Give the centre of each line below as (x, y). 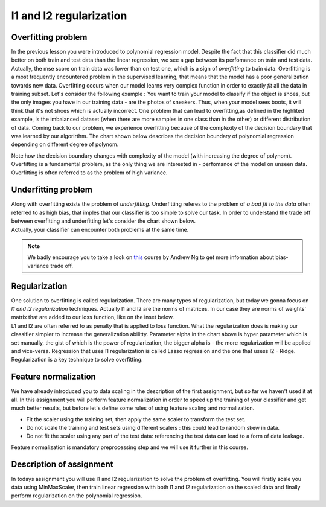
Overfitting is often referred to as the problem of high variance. (89, 173)
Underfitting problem (52, 190)
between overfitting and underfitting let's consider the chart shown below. (104, 221)
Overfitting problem (49, 37)
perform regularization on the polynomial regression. (77, 496)
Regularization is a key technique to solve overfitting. (77, 360)
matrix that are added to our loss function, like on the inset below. (93, 317)
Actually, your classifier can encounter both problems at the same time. (100, 229)
